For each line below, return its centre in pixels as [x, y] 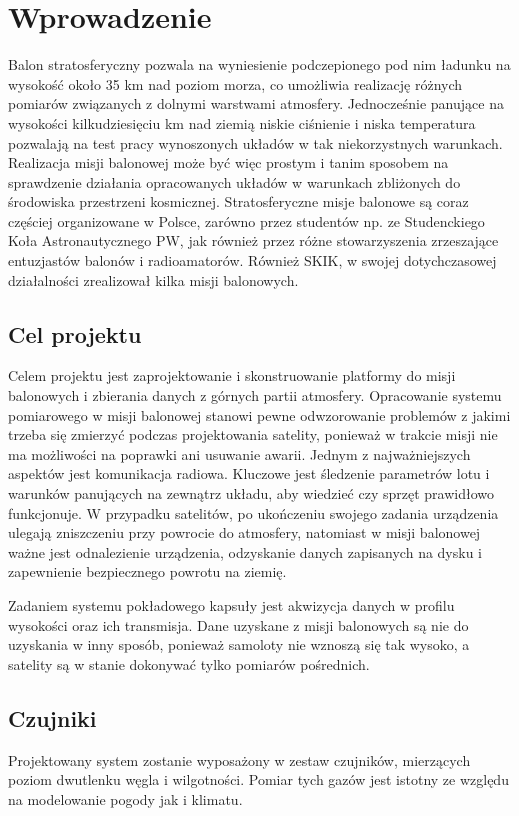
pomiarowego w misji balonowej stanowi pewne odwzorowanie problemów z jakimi [259, 414]
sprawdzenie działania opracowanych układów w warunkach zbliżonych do [234, 181]
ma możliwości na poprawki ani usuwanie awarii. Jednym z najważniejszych [239, 453]
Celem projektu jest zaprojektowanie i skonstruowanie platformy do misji [232, 375]
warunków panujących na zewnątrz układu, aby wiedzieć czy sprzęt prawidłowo [251, 493]
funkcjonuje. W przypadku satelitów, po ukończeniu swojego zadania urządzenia [253, 512]
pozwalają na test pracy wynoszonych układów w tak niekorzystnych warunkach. [255, 142]
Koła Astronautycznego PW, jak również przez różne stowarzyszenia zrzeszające [253, 240]
